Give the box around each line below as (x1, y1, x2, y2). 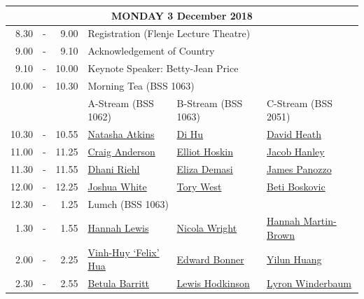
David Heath (267, 127, 321, 141)
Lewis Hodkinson (176, 276, 250, 291)
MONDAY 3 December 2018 (111, 8, 253, 22)
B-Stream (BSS (176, 95, 243, 110)
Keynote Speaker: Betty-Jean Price (87, 61, 239, 76)
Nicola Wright (176, 221, 237, 235)
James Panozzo (267, 161, 332, 176)
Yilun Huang (267, 251, 322, 266)
